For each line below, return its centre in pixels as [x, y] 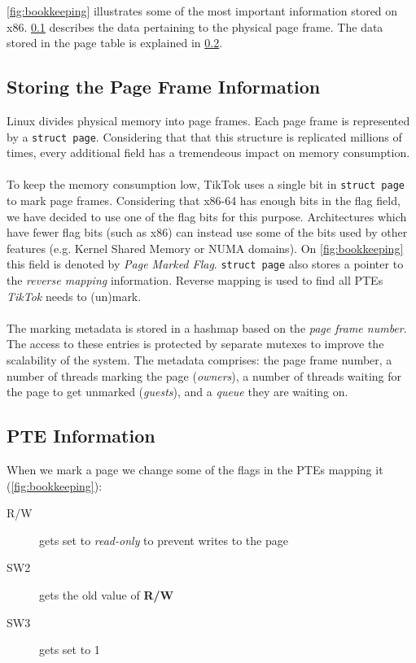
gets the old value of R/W [107, 595]
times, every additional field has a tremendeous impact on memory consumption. [208, 153]
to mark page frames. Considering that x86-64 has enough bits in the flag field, [204, 201]
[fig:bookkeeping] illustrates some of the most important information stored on [202, 11]
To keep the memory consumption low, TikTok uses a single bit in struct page [206, 184]
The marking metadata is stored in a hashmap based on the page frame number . [207, 327]
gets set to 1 [70, 650]
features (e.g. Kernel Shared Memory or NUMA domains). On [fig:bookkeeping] [205, 248]
